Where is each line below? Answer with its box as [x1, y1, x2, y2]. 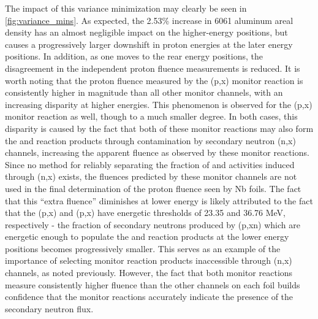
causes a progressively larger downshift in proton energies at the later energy [5, 37, 293, 50]
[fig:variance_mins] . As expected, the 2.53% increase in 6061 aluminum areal [5, 13, 293, 26]
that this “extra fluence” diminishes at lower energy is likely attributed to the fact [5, 194, 313, 207]
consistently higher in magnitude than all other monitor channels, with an [5, 86, 283, 99]
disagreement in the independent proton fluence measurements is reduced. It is [5, 61, 300, 74]
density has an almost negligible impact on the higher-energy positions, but [5, 26, 288, 39]
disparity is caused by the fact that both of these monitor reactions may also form [5, 121, 314, 134]
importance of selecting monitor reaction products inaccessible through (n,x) [5, 254, 292, 267]
